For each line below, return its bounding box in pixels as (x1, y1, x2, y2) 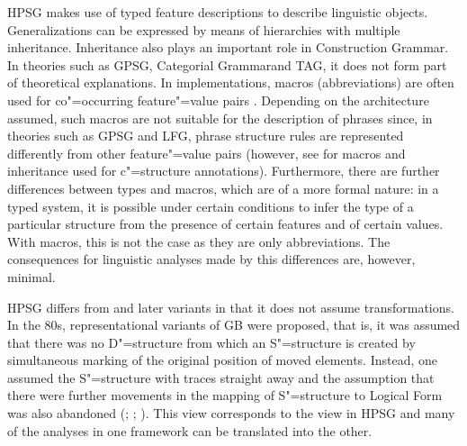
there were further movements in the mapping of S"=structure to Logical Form (7, 386, 443, 405)
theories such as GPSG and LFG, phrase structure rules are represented (7, 126, 404, 145)
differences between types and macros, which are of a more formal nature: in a (7, 178, 439, 197)
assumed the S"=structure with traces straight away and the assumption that (7, 368, 435, 387)
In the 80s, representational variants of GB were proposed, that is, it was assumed (7, 315, 461, 334)
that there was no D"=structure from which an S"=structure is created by (7, 332, 416, 351)
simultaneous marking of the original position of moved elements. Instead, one (7, 350, 438, 369)
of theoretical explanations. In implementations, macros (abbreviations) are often (7, 73, 454, 92)
